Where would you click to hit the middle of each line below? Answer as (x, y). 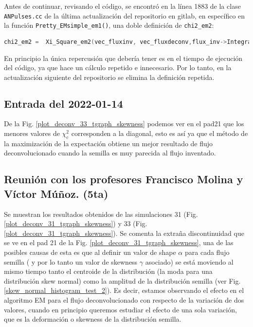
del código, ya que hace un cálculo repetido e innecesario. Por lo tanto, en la (118, 67)
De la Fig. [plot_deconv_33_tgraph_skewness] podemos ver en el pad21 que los (124, 124)
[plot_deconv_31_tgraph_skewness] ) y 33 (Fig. (76, 223)
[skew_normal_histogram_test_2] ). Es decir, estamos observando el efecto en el (124, 290)
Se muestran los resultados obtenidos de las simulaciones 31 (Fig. (101, 214)
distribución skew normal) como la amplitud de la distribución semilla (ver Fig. (122, 280)
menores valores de (32, 133)
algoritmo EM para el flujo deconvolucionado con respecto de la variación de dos (124, 300)
